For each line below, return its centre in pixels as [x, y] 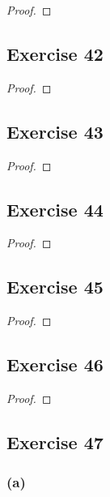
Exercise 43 [55, 131]
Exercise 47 [55, 441]
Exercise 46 [55, 364]
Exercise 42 [55, 53]
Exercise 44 [55, 209]
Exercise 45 [55, 287]
